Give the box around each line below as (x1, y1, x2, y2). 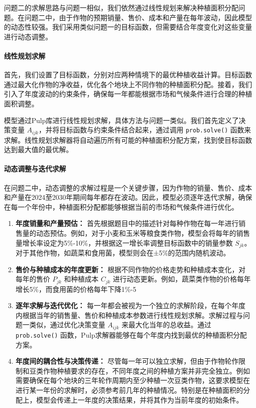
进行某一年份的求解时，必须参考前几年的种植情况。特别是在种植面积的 (15, 384, 243, 395)
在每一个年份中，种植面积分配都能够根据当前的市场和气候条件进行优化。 (4, 201, 238, 212)
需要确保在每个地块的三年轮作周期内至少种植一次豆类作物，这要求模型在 (15, 375, 250, 385)
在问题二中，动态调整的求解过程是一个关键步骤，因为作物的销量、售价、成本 (4, 182, 252, 192)
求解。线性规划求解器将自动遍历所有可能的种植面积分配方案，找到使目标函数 (4, 134, 252, 145)
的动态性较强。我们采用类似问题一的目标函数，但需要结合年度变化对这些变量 (4, 22, 252, 32)
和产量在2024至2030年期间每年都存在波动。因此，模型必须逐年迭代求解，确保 (4, 192, 252, 202)
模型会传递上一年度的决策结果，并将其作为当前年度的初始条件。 (36, 394, 243, 405)
